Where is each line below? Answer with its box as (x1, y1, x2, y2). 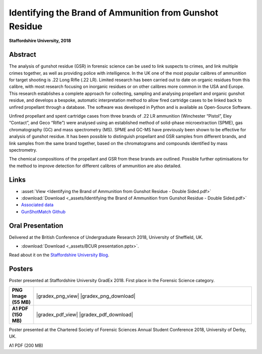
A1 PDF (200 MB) (9, 342, 44, 348)
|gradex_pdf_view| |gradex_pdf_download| (36, 311, 133, 318)
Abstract (9, 51, 36, 59)
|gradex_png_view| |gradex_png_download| (36, 292, 136, 299)
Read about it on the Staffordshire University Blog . (9, 252, 109, 258)
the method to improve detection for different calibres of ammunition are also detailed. (9, 163, 181, 169)
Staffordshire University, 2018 (9, 38, 71, 44)
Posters (9, 265, 33, 273)
